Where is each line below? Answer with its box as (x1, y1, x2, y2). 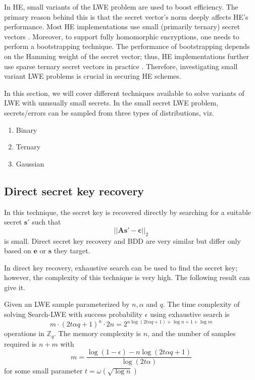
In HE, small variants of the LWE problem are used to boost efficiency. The (4, 2, 238, 12)
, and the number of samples (147, 328, 236, 339)
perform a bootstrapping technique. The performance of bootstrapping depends (4, 41, 250, 51)
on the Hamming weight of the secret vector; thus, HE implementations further (4, 50, 249, 61)
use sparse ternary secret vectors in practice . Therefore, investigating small (4, 61, 238, 71)
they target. (54, 245, 90, 256)
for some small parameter (4, 365, 83, 376)
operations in (4, 328, 44, 339)
